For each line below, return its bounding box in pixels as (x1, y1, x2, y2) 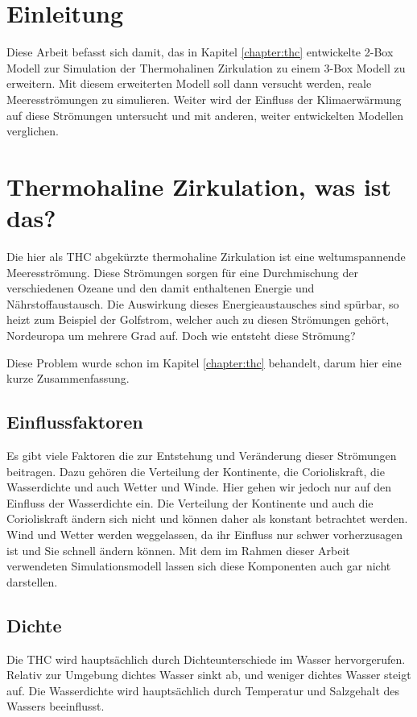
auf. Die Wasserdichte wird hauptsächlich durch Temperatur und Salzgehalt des (6, 682, 400, 698)
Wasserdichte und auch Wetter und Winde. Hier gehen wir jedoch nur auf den (6, 479, 391, 495)
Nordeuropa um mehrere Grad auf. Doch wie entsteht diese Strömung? (6, 326, 356, 343)
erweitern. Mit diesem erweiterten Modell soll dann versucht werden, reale (6, 75, 372, 92)
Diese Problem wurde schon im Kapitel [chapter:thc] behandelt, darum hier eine (6, 354, 402, 371)
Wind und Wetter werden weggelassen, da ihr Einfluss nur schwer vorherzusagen (6, 525, 403, 542)
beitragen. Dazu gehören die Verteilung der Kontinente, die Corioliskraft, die (6, 462, 385, 479)
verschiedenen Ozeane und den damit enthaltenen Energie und (6, 280, 315, 296)
